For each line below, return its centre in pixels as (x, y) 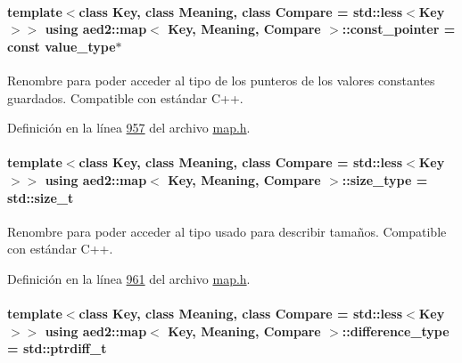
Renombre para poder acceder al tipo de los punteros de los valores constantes (221, 80)
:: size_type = (385, 179)
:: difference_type (396, 331)
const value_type (62, 46)
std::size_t (41, 197)
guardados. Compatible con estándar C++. (125, 97)
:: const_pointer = (399, 29)
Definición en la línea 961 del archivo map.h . (129, 278)
